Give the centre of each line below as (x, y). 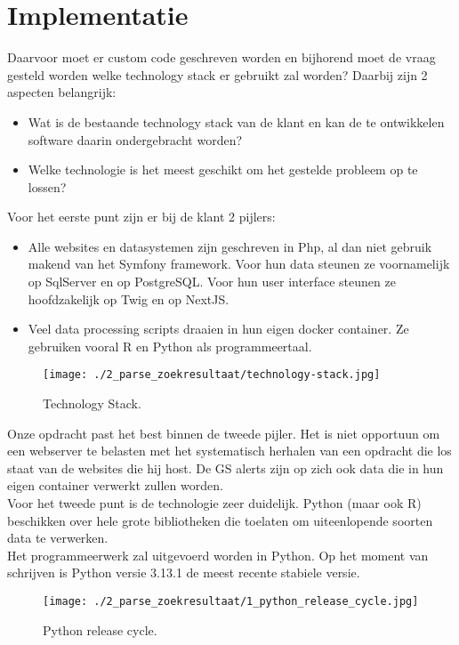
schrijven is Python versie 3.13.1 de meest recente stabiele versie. (184, 572)
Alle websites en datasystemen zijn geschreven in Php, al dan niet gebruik (230, 246)
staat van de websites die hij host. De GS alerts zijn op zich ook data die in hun (225, 468)
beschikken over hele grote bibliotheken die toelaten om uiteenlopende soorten (220, 520)
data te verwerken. (58, 538)
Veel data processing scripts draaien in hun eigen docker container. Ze (218, 329)
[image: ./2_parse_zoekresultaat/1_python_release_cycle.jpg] (231, 602)
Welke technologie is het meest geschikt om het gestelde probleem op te (223, 169)
